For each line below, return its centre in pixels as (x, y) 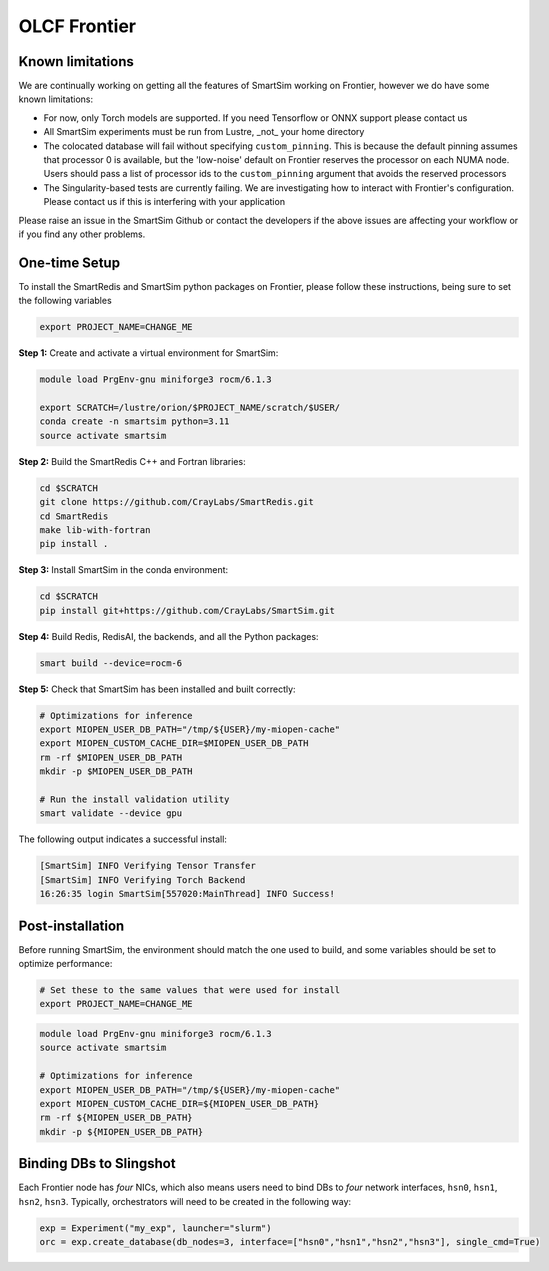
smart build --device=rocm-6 (111, 663)
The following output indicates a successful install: (122, 839)
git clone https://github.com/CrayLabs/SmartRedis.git (176, 502)
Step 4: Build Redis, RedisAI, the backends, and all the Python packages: (168, 636)
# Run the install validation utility (134, 799)
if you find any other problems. (82, 234)
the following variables (65, 301)
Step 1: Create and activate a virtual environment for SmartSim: (148, 353)
